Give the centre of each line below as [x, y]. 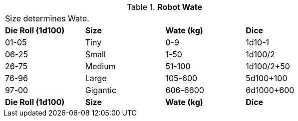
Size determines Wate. [47, 18]
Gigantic [101, 90]
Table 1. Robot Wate [164, 7]
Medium [100, 66]
